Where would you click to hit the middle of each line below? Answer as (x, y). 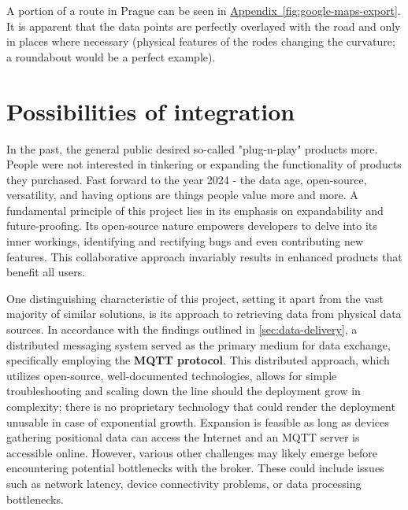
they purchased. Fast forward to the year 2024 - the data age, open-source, (187, 179)
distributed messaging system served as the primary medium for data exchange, (198, 344)
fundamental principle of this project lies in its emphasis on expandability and (195, 210)
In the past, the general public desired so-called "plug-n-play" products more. (192, 148)
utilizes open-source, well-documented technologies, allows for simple (172, 375)
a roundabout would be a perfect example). (111, 56)
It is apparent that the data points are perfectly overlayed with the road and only (204, 26)
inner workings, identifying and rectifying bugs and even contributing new (185, 241)
